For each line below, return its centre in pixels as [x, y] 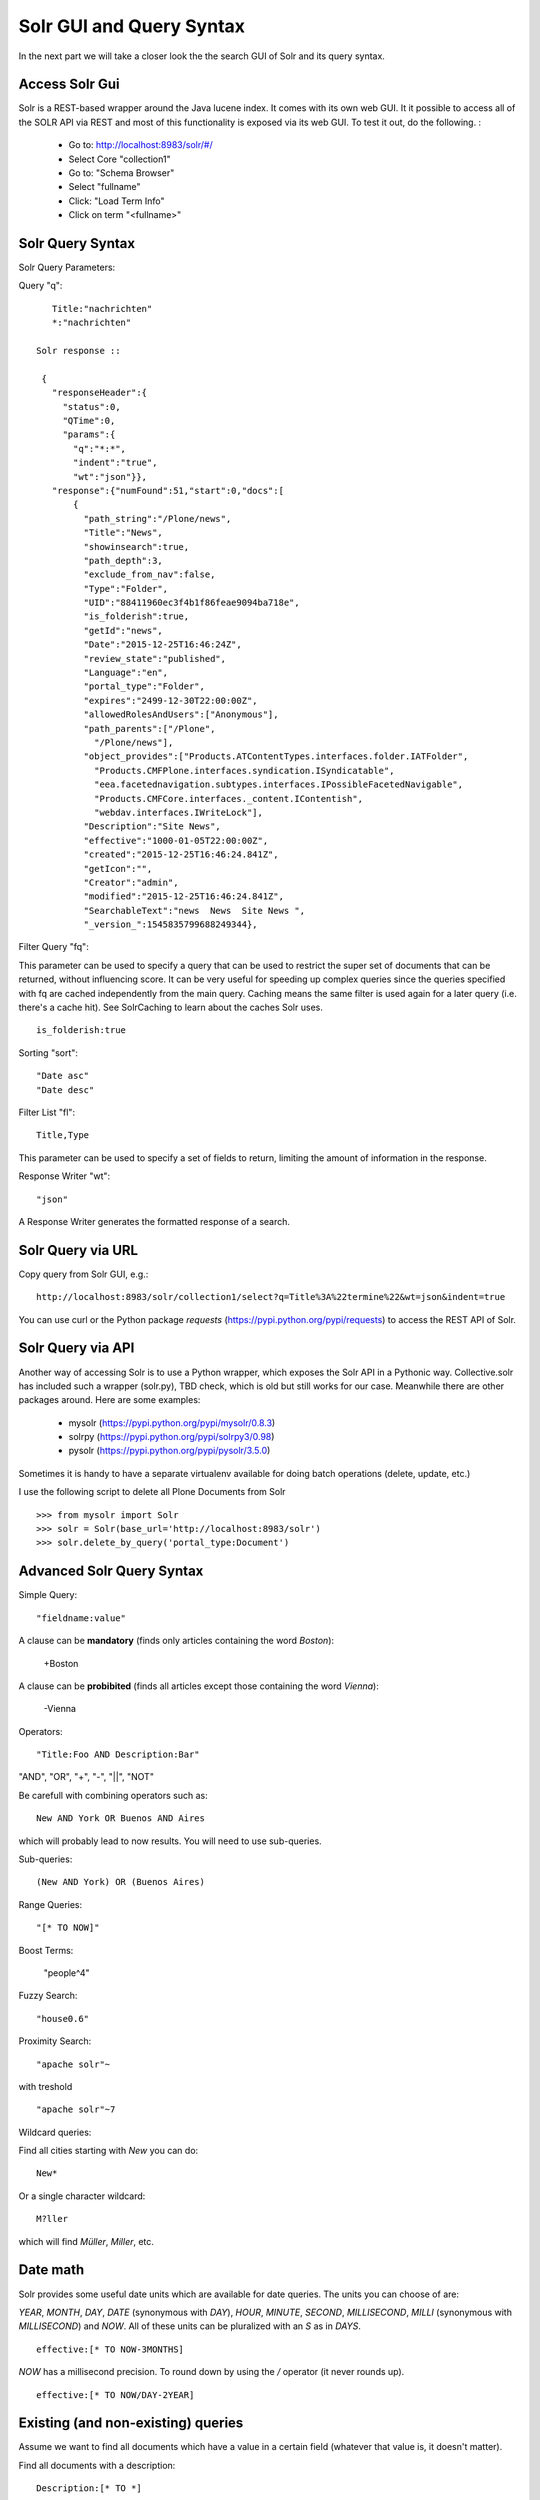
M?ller [52, 2219]
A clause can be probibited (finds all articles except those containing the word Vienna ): [198, 1686]
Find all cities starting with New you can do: [108, 2151]
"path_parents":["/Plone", [149, 728]
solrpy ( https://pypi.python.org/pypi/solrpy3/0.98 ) [171, 1437]
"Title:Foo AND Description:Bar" [118, 1754]
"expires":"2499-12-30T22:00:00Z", [171, 700]
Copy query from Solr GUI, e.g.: [83, 1274]
